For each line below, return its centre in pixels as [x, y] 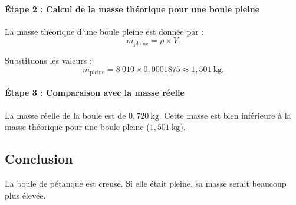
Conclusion [39, 159]
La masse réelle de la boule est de [65, 115]
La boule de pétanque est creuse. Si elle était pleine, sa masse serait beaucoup [146, 183]
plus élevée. [25, 195]
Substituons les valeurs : [48, 60]
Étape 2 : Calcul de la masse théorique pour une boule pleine [132, 9]
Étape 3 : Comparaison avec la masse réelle [95, 92]
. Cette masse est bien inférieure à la [225, 115]
